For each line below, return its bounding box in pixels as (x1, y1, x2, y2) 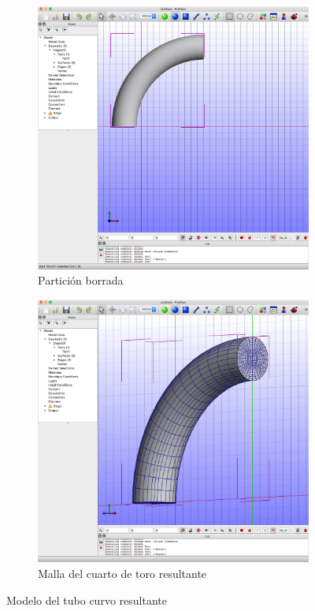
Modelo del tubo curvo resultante (6, 591, 167, 608)
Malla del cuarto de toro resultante (38, 564, 207, 581)
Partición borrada (38, 272, 124, 289)
